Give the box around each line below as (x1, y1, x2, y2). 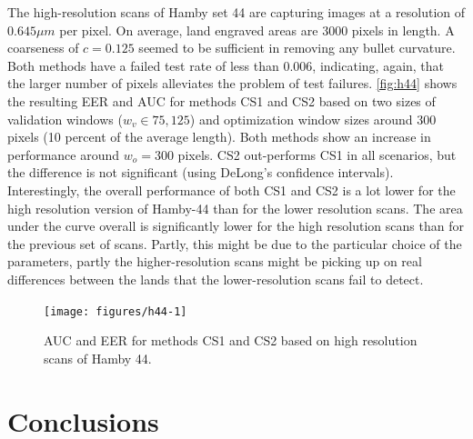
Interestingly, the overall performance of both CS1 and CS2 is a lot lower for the (7, 180, 456, 199)
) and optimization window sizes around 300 (189, 109, 437, 128)
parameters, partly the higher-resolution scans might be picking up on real (7, 252, 422, 271)
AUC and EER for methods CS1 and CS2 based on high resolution (44, 331, 418, 350)
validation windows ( (7, 109, 123, 128)
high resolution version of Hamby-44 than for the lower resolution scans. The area (7, 198, 463, 217)
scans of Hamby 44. (44, 348, 152, 367)
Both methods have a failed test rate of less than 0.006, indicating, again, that (7, 55, 445, 75)
